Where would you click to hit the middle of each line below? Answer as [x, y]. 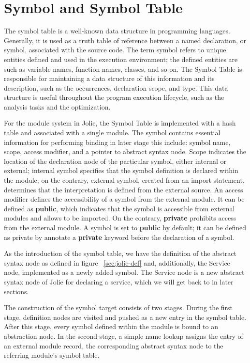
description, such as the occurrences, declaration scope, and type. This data [116, 87]
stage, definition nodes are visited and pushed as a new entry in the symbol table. [125, 317]
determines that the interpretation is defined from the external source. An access [124, 189]
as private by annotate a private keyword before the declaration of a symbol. [119, 237]
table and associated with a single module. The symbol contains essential [112, 133]
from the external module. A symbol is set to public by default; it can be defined [125, 227]
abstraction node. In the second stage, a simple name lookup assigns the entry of [124, 336]
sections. [16, 291]
